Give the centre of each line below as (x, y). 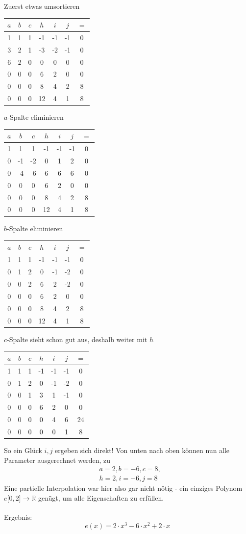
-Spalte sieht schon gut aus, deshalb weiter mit (77, 339)
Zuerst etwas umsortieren (42, 6)
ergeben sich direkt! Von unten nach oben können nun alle (142, 450)
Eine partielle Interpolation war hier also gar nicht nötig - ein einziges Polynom (123, 488)
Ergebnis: (18, 517)
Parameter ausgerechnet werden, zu (57, 460)
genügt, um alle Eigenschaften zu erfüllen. (101, 497)
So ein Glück (23, 450)
